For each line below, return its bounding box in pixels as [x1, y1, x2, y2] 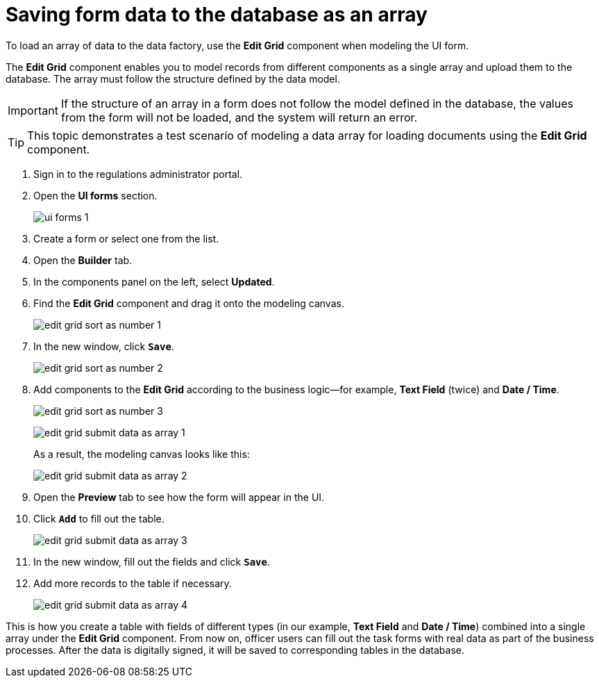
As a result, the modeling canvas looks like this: [33, 447, 250, 460]
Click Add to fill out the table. [33, 512, 164, 525]
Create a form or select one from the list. [33, 232, 219, 245]
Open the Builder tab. [33, 254, 133, 266]
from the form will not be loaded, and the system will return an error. [60, 110, 418, 124]
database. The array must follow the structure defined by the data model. [6, 72, 340, 85]
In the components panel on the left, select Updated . [33, 275, 275, 288]
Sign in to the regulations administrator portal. [33, 167, 243, 180]
